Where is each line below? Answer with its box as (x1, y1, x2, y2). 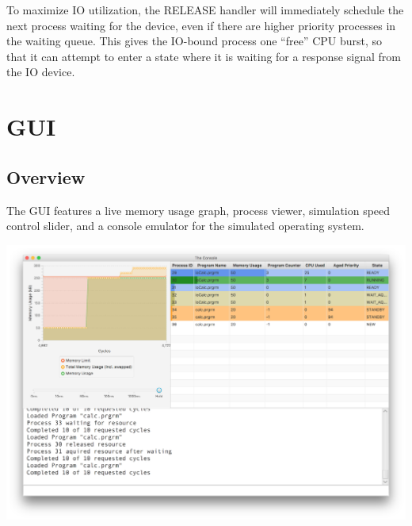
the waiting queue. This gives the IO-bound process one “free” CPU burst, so (6, 33, 383, 49)
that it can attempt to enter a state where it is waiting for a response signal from (6, 48, 401, 64)
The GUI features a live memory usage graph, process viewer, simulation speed (6, 202, 391, 218)
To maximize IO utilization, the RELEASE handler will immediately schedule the (6, 2, 404, 17)
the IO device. (6, 63, 75, 80)
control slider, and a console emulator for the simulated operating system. (6, 217, 364, 234)
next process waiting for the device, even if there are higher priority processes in (6, 17, 396, 33)
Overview (6, 164, 86, 189)
